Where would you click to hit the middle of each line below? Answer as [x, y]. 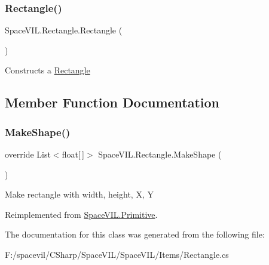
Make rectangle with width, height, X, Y [79, 194]
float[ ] [73, 154]
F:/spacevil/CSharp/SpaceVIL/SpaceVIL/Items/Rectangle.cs [117, 254]
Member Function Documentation [112, 102]
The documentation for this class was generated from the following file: [135, 234]
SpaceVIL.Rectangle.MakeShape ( [160, 154]
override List [28, 154]
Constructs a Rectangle [48, 70]
